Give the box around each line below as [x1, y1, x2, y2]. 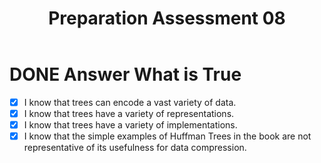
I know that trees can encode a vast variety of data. [23, 96, 237, 108]
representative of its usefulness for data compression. [23, 142, 247, 154]
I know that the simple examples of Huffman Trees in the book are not [23, 130, 312, 142]
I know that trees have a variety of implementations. [23, 119, 238, 131]
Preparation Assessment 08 [48, 7, 286, 30]
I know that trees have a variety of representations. [23, 108, 235, 119]
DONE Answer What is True [9, 63, 242, 86]
